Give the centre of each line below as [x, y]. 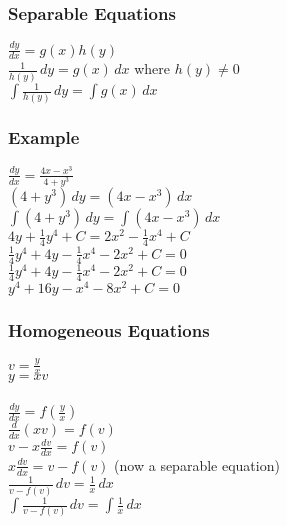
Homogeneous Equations [109, 329]
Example [44, 137]
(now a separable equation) [197, 464]
